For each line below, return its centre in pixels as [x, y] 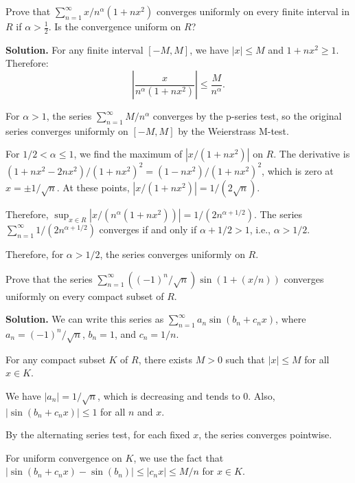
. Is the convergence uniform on [115, 26]
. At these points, [93, 187]
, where [291, 319]
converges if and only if [148, 229]
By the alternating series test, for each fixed [98, 434]
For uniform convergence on [64, 457]
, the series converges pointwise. [265, 434]
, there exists [165, 359]
